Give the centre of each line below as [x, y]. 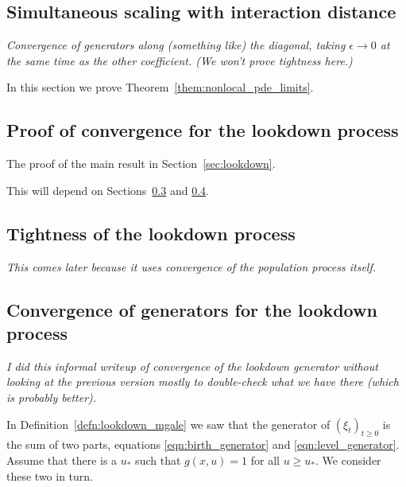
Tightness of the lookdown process [151, 233]
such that [158, 460]
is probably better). [52, 397]
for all [265, 460]
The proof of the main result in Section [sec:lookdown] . [141, 164]
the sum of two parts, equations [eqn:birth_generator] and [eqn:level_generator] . [203, 444]
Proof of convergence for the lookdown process [203, 130]
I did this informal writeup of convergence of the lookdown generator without [192, 366]
